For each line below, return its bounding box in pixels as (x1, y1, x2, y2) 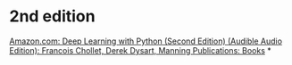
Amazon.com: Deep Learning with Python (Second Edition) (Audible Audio (9, 36, 283, 46)
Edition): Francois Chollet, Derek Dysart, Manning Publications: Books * (9, 45, 271, 55)
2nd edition (9, 6, 96, 27)
